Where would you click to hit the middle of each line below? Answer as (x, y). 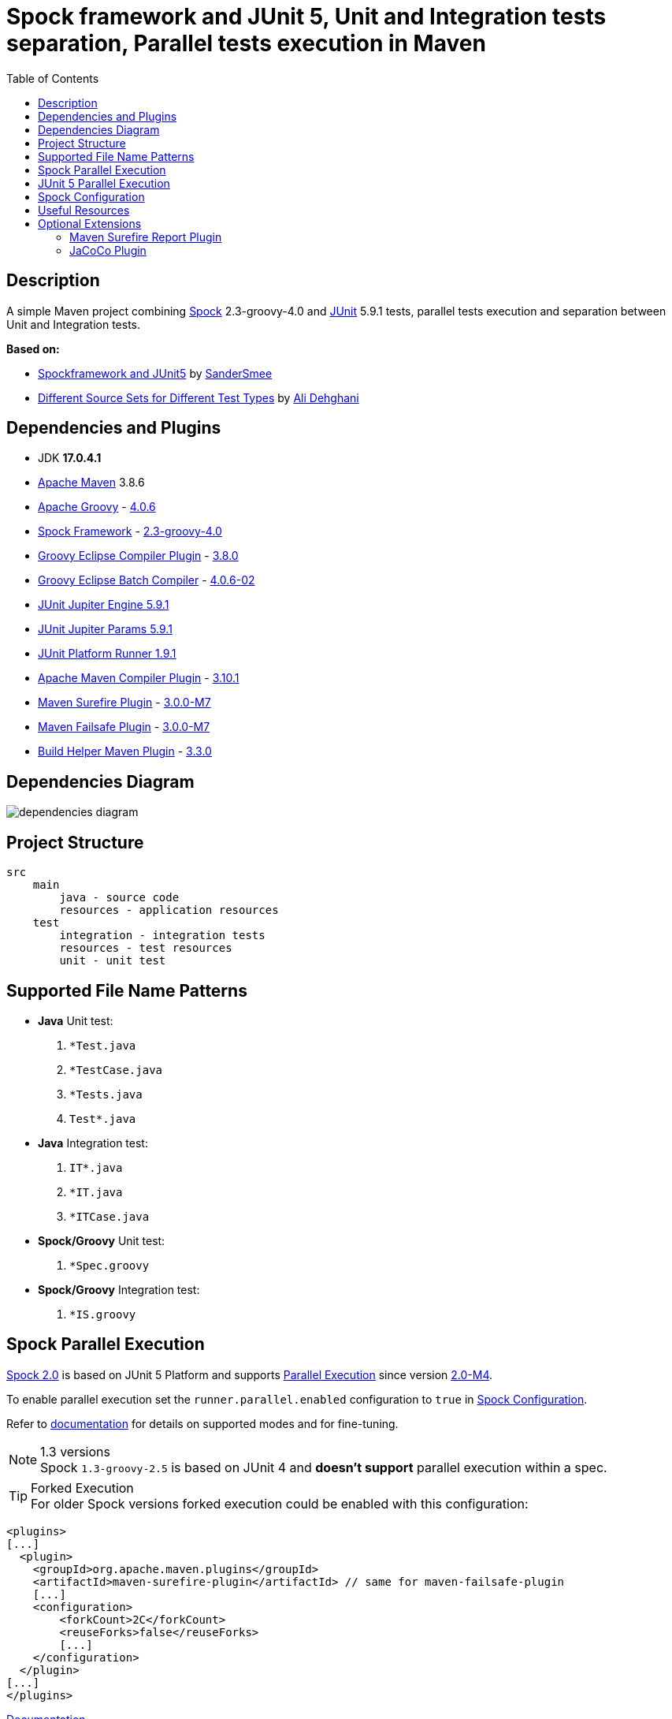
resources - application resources (169, 910)
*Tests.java (106, 1094)
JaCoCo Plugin (108, 250)
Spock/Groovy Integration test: (119, 1289)
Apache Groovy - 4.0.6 (97, 507)
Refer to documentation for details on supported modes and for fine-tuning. (202, 1423)
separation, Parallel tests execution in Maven (246, 43)
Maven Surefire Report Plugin (146, 237)
